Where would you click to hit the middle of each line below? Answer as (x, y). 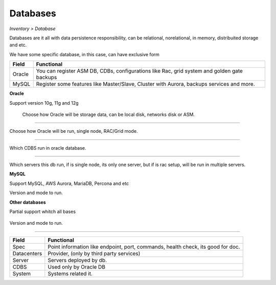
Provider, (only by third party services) (94, 253)
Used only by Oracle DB (77, 267)
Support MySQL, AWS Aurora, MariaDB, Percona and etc (69, 183)
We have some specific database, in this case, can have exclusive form (84, 54)
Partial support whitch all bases (43, 211)
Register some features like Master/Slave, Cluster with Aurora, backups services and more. (145, 84)
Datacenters (27, 253)
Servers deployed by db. (77, 260)
